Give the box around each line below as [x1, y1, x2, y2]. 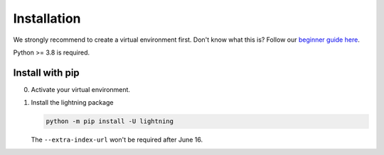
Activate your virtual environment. [31, 85, 131, 93]
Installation [13, 11, 81, 26]
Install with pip [13, 67, 80, 79]
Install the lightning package [31, 98, 114, 107]
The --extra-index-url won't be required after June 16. [31, 135, 203, 144]
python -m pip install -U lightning [46, 117, 174, 125]
